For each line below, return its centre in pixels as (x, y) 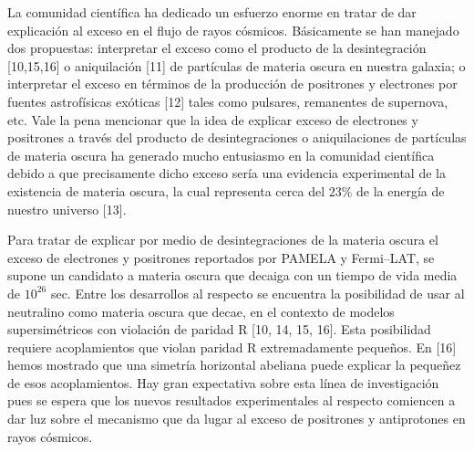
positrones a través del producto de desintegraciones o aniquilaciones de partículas (237, 137)
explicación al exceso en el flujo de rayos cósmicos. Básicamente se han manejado (233, 30)
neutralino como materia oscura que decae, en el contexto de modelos (201, 311)
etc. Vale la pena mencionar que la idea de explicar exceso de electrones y (213, 119)
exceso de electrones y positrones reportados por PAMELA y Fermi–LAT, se (221, 257)
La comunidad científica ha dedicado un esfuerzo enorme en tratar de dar (212, 12)
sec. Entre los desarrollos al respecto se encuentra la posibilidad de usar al (258, 293)
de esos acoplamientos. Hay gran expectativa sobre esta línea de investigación (223, 382)
